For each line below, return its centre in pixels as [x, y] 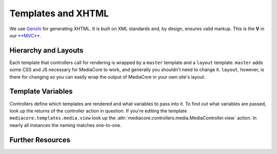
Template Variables [41, 91]
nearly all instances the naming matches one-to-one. [65, 125]
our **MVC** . [25, 35]
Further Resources [40, 140]
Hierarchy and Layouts [46, 50]
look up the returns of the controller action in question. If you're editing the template [98, 111]
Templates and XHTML [59, 13]
